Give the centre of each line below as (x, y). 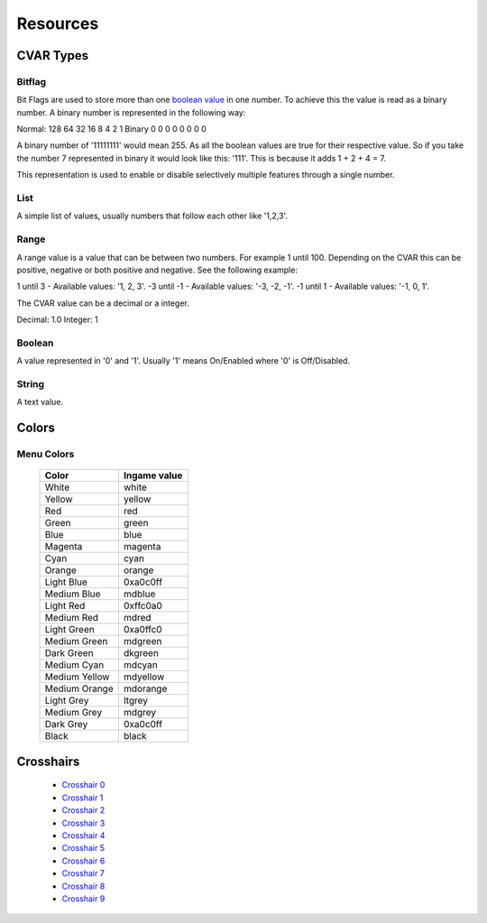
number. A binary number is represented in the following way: (131, 112)
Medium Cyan (74, 665)
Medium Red (72, 618)
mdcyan (140, 665)
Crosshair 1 (83, 798)
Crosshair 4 (83, 835)
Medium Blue (73, 594)
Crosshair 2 (83, 810)
